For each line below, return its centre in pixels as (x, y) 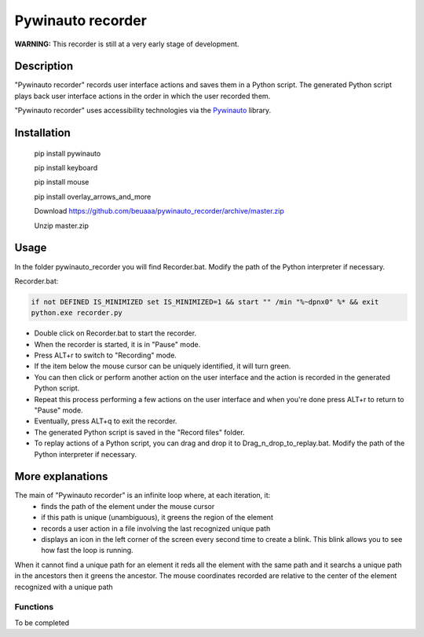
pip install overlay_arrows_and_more (93, 196)
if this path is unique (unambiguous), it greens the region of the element (157, 518)
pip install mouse (62, 182)
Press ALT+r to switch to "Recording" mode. (105, 355)
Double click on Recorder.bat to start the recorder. (115, 333)
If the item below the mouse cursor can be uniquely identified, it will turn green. (163, 366)
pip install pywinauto (68, 153)
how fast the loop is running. (87, 551)
